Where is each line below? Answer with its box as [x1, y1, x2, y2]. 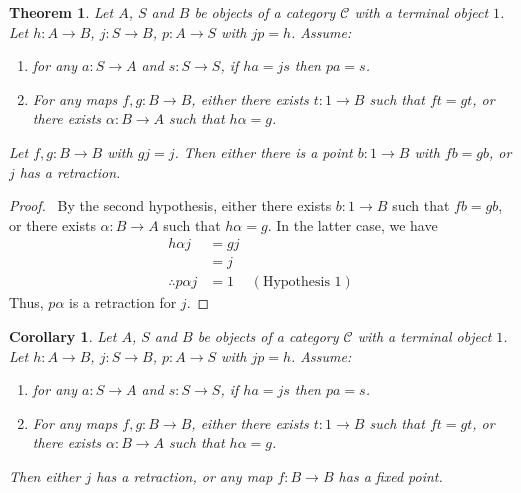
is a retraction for [69, 292, 177, 313]
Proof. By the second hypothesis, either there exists [9, 195, 332, 216]
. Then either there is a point [174, 141, 353, 162]
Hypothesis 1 [262, 275, 342, 290]
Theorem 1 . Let [9, 2, 114, 22]
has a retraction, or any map [96, 466, 273, 486]
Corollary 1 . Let [9, 326, 117, 347]
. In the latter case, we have [267, 214, 438, 235]
